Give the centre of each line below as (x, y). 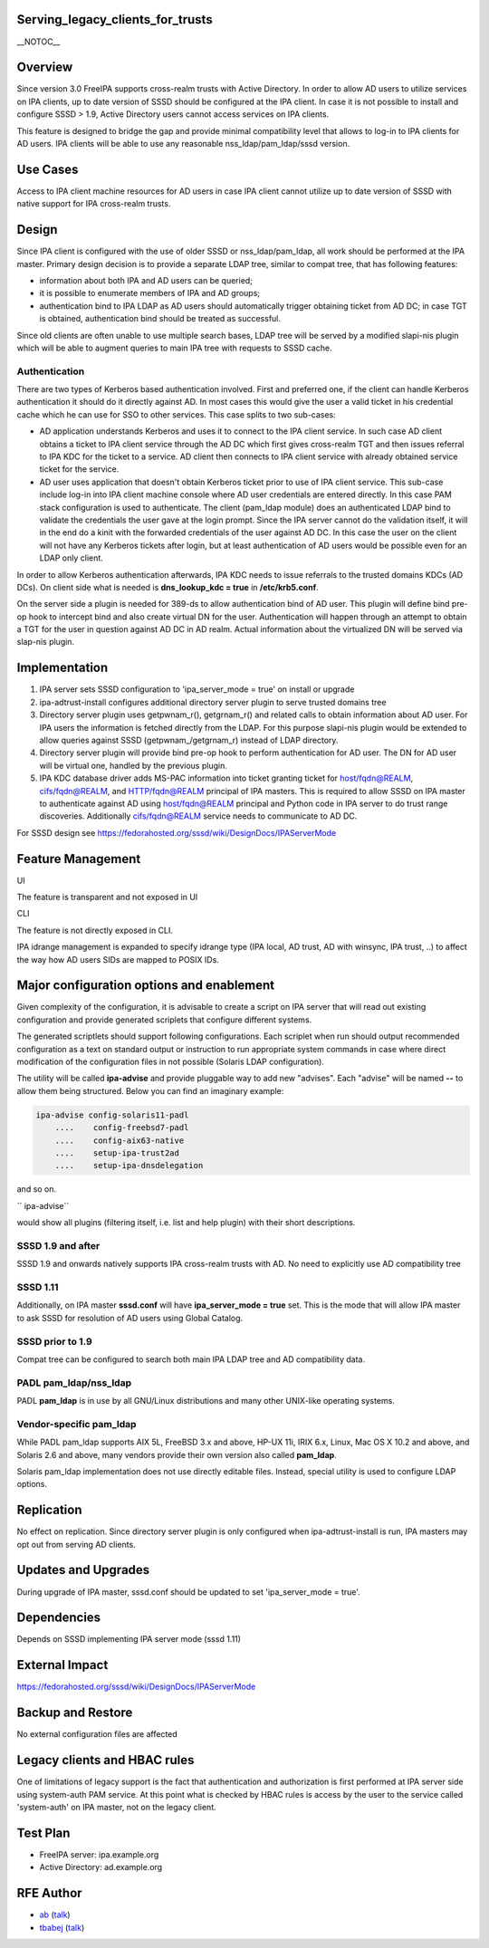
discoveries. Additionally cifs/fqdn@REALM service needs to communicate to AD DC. (198, 816)
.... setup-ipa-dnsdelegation (129, 1166)
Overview (45, 67)
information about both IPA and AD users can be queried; (146, 280)
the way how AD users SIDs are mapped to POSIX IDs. (118, 959)
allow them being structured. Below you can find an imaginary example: (150, 1090)
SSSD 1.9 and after (58, 1245)
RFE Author (49, 1893)
